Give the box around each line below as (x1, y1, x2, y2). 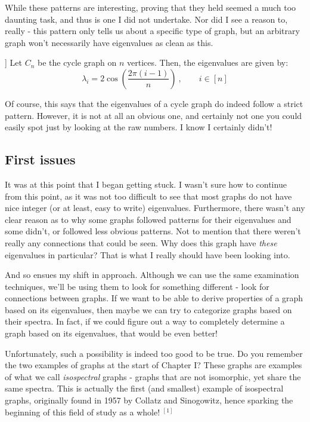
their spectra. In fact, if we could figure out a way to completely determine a (5, 315, 285, 328)
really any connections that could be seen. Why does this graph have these (5, 236, 277, 249)
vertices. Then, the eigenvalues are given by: (126, 56, 289, 69)
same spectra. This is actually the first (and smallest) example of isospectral (5, 382, 284, 395)
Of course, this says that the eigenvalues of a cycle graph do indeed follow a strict (5, 97, 303, 109)
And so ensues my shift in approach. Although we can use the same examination (5, 268, 299, 281)
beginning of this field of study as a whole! (5, 405, 160, 418)
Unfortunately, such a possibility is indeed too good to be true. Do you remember (5, 347, 303, 359)
